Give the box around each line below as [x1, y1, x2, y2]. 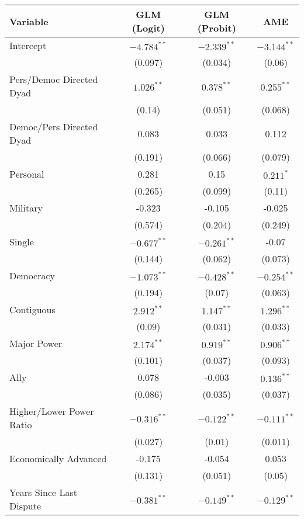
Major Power [9, 337, 63, 350]
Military [9, 201, 43, 214]
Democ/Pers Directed [9, 120, 98, 133]
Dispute [9, 499, 42, 512]
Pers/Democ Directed [9, 72, 98, 86]
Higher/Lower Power [9, 404, 94, 418]
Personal [9, 167, 44, 181]
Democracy [9, 269, 56, 282]
